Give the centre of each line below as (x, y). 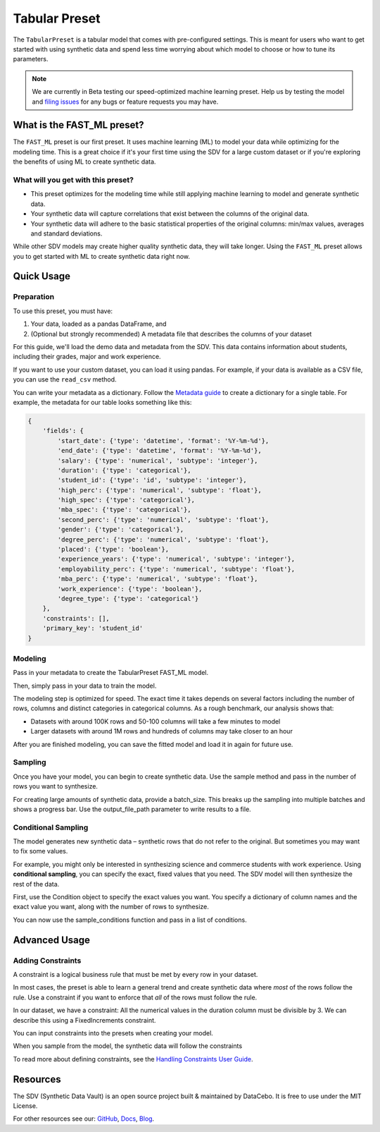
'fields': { (63, 431)
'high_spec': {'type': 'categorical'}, (126, 500)
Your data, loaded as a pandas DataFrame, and (99, 324)
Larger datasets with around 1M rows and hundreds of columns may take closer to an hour (162, 731)
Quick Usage (42, 276)
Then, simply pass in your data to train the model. (85, 686)
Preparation (34, 297)
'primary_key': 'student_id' (93, 628)
